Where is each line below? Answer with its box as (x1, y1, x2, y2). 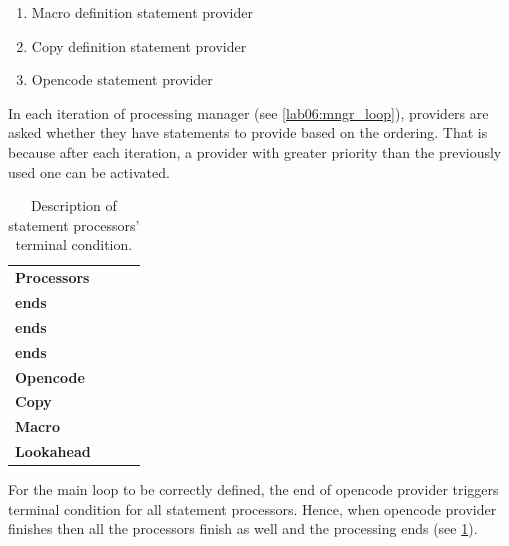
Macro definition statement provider (31, 2, 253, 22)
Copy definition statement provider (31, 35, 247, 56)
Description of (30, 195, 117, 216)
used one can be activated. (8, 161, 170, 182)
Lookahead (15, 441, 91, 462)
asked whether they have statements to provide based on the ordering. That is (8, 122, 488, 143)
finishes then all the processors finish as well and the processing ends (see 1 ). (8, 518, 478, 539)
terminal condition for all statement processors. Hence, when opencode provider (8, 498, 497, 519)
